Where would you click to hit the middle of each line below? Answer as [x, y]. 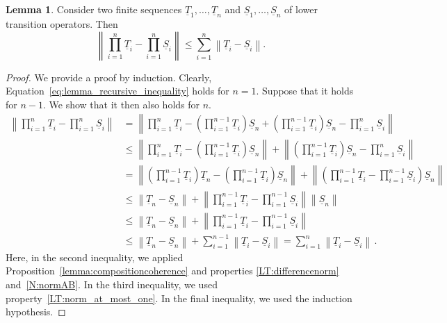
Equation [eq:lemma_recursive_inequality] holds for [117, 91]
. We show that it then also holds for [121, 104]
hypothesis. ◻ [36, 312]
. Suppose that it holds [305, 91]
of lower [301, 9]
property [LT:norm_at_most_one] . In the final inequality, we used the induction [179, 298]
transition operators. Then [62, 24]
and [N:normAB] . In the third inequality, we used [112, 284]
